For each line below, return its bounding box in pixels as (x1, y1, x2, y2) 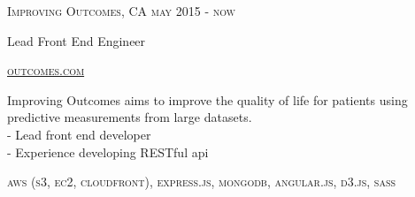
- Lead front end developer (7, 125, 151, 143)
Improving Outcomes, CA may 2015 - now (7, 2, 235, 19)
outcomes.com (7, 61, 85, 80)
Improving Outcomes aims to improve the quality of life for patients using (7, 90, 408, 109)
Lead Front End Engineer (7, 31, 146, 49)
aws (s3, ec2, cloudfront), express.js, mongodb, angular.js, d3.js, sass (7, 172, 396, 191)
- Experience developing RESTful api (7, 142, 209, 161)
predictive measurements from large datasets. (7, 108, 252, 126)
